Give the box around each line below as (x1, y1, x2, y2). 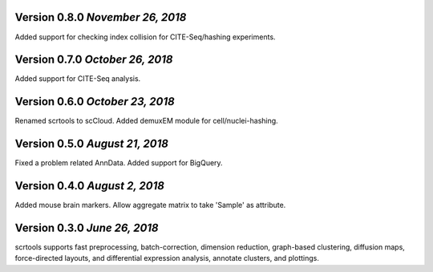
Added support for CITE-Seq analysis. (14, 74, 141, 83)
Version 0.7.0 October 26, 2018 (14, 53, 173, 67)
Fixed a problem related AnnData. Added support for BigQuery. (14, 158, 224, 168)
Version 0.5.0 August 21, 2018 (14, 137, 168, 151)
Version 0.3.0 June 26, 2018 (14, 221, 160, 234)
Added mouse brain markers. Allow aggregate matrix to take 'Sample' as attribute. (14, 201, 286, 210)
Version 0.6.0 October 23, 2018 (14, 95, 176, 108)
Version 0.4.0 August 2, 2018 (14, 179, 164, 193)
